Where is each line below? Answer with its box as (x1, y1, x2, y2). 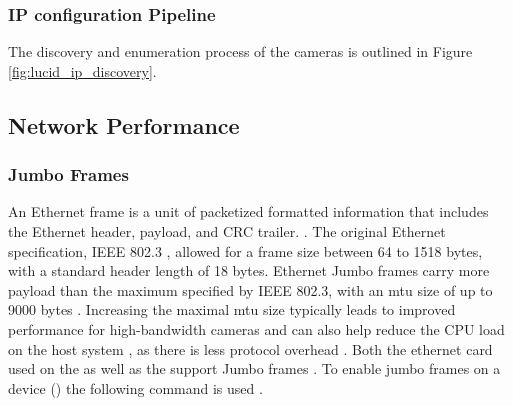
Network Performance (8, 109, 240, 140)
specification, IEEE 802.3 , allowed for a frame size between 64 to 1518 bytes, (8, 240, 483, 261)
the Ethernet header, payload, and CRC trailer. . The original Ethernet (8, 221, 446, 241)
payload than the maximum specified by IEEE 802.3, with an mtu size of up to (8, 279, 493, 300)
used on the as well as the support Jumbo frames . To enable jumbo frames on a (8, 358, 501, 379)
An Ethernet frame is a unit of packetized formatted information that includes (8, 201, 489, 222)
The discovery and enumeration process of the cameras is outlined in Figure (8, 41, 473, 62)
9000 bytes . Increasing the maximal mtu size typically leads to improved (8, 299, 456, 320)
